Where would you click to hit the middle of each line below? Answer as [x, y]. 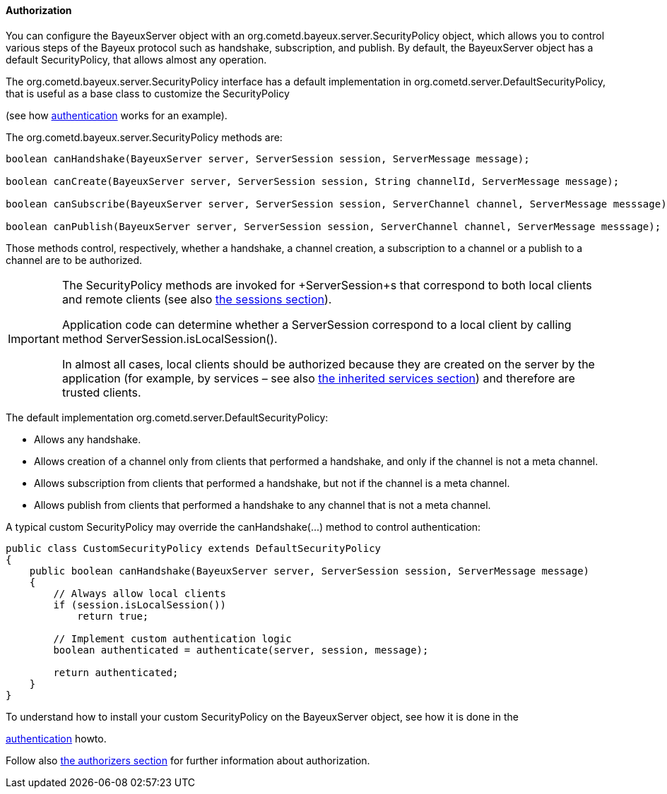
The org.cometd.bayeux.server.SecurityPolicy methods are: [144, 137]
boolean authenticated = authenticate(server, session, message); [241, 650]
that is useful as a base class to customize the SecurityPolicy [148, 93]
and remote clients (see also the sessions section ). [197, 299]
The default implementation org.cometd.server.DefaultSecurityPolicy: [167, 417]
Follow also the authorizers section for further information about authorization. [188, 760]
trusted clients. [101, 392]
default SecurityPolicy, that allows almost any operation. [136, 59]
